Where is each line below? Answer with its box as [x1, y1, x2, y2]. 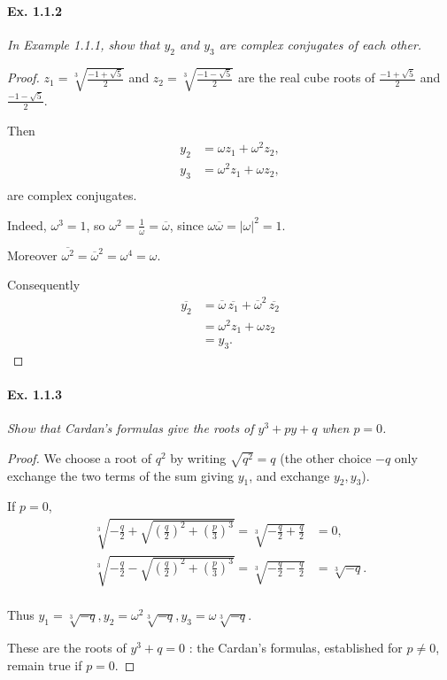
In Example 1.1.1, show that [7, 35, 160, 53]
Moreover [7, 245, 58, 264]
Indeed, [7, 215, 47, 234]
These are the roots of [7, 638, 127, 657]
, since [169, 215, 204, 234]
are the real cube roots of [237, 68, 375, 87]
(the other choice [280, 448, 372, 467]
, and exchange [249, 466, 330, 484]
